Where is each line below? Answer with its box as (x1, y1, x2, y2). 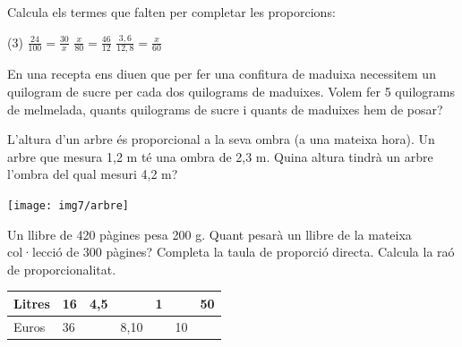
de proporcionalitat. (7, 259, 116, 278)
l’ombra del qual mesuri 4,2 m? (7, 165, 178, 183)
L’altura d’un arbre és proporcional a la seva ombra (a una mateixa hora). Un (7, 130, 435, 148)
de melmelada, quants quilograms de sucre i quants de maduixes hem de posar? (7, 99, 443, 118)
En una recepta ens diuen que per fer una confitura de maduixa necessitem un (7, 64, 436, 83)
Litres (13, 293, 50, 312)
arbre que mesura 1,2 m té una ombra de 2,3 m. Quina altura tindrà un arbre (7, 147, 433, 165)
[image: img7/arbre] (7, 199, 130, 212)
